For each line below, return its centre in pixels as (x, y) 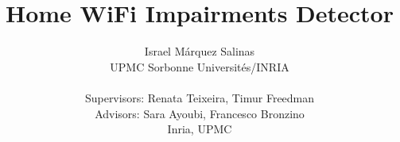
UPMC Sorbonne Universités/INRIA (200, 66)
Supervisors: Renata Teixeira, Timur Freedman (200, 97)
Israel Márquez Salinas (200, 51)
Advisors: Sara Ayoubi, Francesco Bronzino (200, 113)
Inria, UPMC (200, 129)
